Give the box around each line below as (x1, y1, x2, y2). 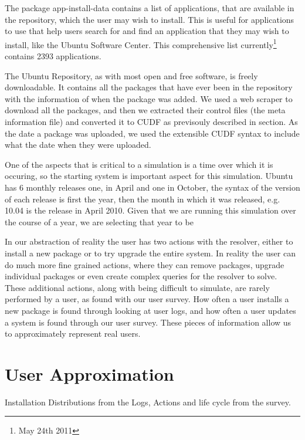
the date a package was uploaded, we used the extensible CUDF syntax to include (5, 127, 300, 139)
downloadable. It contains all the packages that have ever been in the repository (5, 81, 293, 93)
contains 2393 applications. (5, 50, 101, 62)
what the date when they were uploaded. (5, 138, 151, 151)
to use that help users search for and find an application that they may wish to (5, 25, 289, 37)
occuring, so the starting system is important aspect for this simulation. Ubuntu (5, 170, 293, 182)
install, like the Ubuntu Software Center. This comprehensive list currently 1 (5, 36, 277, 50)
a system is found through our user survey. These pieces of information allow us (5, 316, 292, 328)
